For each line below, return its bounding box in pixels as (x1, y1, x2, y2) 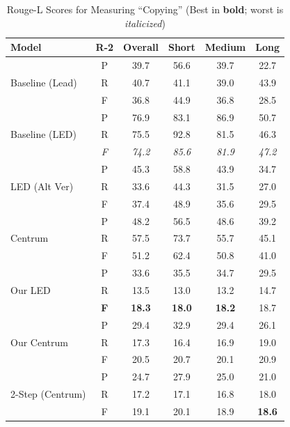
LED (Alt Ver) (10, 178, 74, 193)
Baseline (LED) (10, 127, 76, 141)
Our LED (10, 283, 51, 297)
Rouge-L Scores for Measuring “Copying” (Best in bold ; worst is (6, 2, 284, 16)
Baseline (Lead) (10, 75, 77, 89)
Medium (204, 40, 246, 54)
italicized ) (124, 15, 166, 30)
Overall (123, 40, 159, 54)
